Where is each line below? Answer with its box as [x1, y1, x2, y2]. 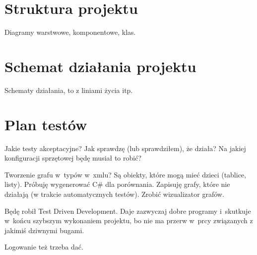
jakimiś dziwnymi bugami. [4, 225, 84, 235]
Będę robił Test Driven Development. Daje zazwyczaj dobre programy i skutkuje [4, 205, 251, 216]
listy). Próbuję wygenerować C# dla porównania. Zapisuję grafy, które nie [4, 179, 230, 189]
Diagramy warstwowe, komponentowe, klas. [4, 27, 136, 37]
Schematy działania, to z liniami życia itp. [4, 85, 133, 95]
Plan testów [4, 114, 87, 134]
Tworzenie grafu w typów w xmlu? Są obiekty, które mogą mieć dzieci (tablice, [4, 169, 246, 179]
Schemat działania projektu [4, 56, 196, 76]
